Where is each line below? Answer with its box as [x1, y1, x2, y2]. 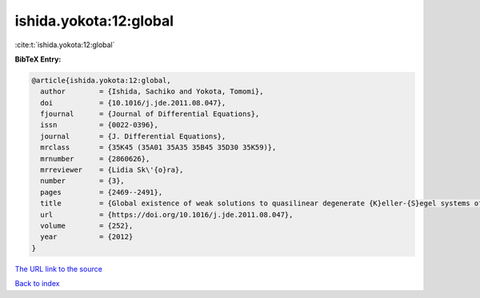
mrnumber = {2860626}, [40, 154, 150, 163]
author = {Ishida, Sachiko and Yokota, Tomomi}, [40, 87, 264, 96]
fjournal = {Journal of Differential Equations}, [40, 109, 260, 119]
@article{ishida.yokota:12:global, [31, 76, 171, 85]
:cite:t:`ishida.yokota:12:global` [14, 40, 115, 50]
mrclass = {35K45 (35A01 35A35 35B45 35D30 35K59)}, [40, 143, 277, 152]
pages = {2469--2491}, [40, 188, 163, 197]
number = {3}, [40, 177, 126, 185]
